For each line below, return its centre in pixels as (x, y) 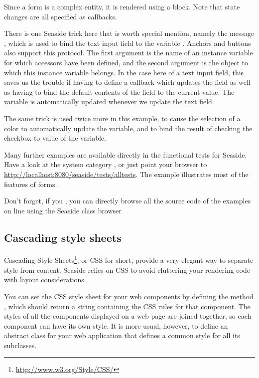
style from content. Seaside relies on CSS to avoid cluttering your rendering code (127, 270)
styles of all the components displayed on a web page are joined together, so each (128, 316)
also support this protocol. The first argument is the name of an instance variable (129, 53)
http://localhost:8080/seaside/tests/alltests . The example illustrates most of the (126, 174)
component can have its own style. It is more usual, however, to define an (116, 325)
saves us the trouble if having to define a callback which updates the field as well (127, 82)
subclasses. (20, 345)
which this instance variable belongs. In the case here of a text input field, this (124, 72)
